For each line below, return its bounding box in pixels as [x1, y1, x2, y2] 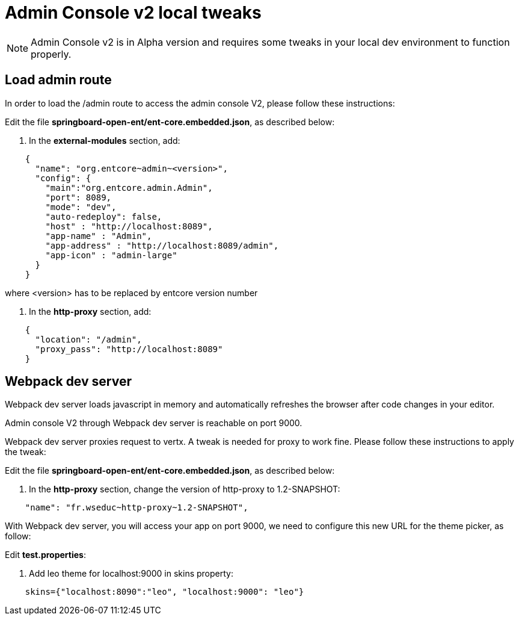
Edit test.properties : [5, 550, 86, 560]
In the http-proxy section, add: [29, 306, 152, 317]
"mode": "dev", [45, 202, 117, 212]
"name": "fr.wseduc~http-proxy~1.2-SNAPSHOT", [25, 503, 248, 513]
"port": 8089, [45, 192, 112, 202]
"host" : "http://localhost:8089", [45, 221, 213, 231]
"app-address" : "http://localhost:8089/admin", [45, 240, 279, 250]
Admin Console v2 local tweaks [5, 2, 262, 23]
